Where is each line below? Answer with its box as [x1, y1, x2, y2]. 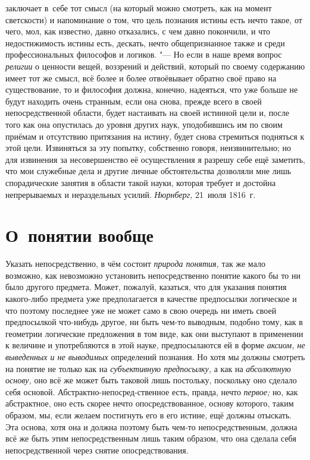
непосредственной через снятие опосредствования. [5, 443, 189, 456]
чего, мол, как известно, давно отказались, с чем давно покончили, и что [5, 25, 271, 37]
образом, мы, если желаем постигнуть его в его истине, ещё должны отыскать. [5, 408, 292, 421]
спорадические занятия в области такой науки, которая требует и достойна [5, 176, 276, 188]
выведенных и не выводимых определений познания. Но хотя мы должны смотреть [5, 350, 305, 363]
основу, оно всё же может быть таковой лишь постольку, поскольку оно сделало [5, 374, 297, 386]
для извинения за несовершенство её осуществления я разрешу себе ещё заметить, [5, 153, 306, 165]
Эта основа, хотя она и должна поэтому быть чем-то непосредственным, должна [5, 420, 298, 433]
